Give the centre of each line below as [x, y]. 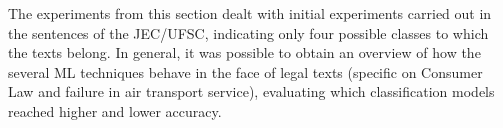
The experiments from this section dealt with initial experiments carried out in [250, 13]
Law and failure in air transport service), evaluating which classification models [251, 91]
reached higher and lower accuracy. [115, 110]
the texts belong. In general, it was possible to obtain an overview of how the [244, 52]
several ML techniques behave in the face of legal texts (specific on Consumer [245, 71]
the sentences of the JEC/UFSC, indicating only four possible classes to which [248, 32]
